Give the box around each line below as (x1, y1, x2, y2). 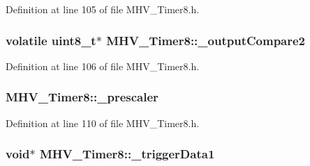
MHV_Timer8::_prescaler (6, 88, 158, 106)
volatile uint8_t (6, 31, 96, 49)
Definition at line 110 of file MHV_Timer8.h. (6, 115, 200, 130)
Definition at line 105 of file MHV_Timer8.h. (6, 2, 200, 16)
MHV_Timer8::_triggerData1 (39, 145, 215, 163)
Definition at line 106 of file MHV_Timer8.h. (6, 58, 200, 73)
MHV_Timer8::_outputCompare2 (106, 31, 306, 49)
